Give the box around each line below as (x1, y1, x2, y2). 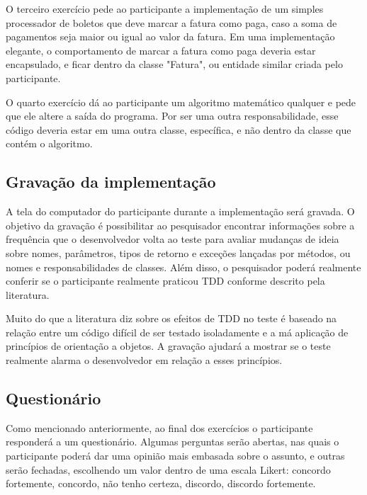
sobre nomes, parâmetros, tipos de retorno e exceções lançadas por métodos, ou (6, 245, 351, 260)
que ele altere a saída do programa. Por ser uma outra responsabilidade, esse (6, 108, 339, 123)
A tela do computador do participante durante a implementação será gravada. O (6, 204, 355, 219)
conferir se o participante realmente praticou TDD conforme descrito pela (6, 273, 325, 288)
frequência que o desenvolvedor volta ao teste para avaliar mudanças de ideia (6, 232, 339, 246)
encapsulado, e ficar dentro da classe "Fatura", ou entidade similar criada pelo (6, 57, 343, 72)
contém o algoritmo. (6, 136, 93, 151)
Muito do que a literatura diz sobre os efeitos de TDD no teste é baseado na (6, 311, 337, 326)
